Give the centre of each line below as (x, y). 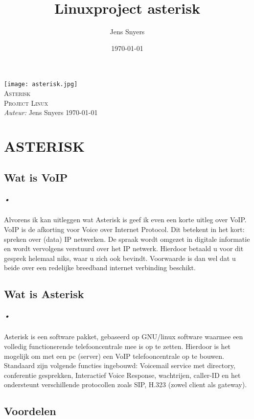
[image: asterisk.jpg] (41, 84)
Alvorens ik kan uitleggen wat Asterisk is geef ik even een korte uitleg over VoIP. (125, 220)
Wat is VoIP (36, 177)
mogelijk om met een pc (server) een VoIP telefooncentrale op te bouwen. (114, 356)
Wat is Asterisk (44, 294)
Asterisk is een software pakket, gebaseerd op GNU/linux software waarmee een (124, 337)
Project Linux (26, 103)
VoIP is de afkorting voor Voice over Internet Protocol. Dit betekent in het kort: (124, 229)
